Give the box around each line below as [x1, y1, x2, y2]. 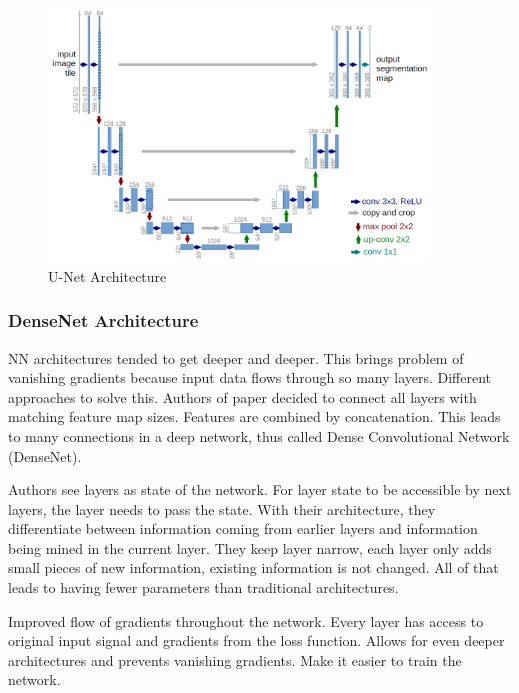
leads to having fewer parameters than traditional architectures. [8, 577, 399, 598]
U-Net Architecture [48, 265, 167, 286]
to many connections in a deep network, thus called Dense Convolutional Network [8, 425, 510, 446]
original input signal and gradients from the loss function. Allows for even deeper [8, 630, 505, 651]
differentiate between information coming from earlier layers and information [8, 518, 478, 539]
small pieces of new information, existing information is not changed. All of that [8, 557, 499, 578]
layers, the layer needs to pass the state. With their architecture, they [8, 498, 436, 519]
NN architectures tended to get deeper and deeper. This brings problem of [8, 347, 464, 368]
